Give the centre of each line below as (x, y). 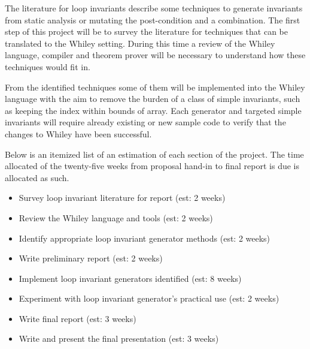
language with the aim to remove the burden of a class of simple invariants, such (153, 99)
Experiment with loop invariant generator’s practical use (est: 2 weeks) (149, 298)
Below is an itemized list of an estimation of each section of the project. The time (154, 154)
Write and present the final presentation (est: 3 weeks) (119, 339)
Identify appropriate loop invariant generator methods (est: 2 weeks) (145, 238)
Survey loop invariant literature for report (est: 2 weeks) (122, 198)
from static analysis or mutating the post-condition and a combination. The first (153, 19)
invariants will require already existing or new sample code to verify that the (145, 122)
